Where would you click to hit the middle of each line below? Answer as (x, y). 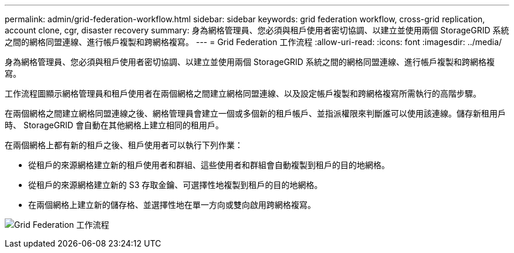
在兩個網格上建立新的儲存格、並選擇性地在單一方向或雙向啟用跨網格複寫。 (172, 205)
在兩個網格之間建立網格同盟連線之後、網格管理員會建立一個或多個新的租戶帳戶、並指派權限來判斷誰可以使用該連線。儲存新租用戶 (255, 113)
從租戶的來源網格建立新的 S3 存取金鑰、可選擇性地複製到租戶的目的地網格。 (175, 185)
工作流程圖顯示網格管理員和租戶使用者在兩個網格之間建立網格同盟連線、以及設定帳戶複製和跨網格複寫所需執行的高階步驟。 (243, 93)
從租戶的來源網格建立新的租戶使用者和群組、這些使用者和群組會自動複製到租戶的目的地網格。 (209, 165)
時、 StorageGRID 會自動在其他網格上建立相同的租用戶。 (114, 125)
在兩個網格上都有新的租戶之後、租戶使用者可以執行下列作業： (124, 145)
